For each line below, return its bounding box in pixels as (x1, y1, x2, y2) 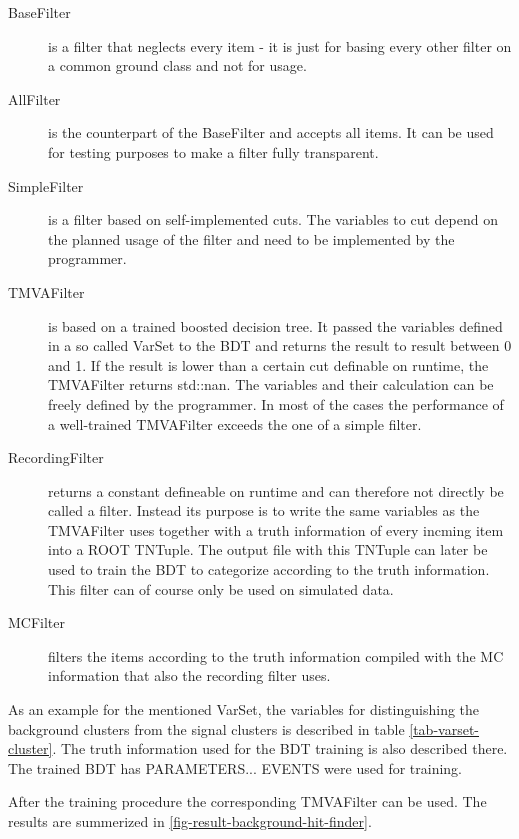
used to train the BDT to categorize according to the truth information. (48, 559, 490, 580)
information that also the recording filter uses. (48, 665, 331, 686)
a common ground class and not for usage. (48, 55, 307, 76)
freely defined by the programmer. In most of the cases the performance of (48, 393, 504, 414)
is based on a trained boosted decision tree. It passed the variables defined (48, 315, 503, 336)
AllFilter (8, 88, 61, 109)
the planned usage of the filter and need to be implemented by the (48, 228, 455, 249)
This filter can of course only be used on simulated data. (48, 578, 394, 599)
